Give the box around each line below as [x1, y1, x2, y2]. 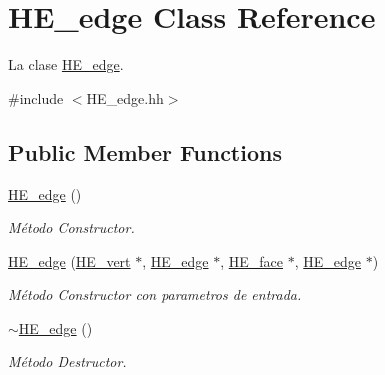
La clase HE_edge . [8, 54, 124, 75]
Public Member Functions [8, 136, 282, 167]
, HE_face [220, 250, 284, 271]
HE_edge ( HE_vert [8, 250, 131, 271]
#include [8, 87, 64, 108]
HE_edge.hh [86, 87, 164, 108]
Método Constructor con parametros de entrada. [8, 284, 302, 305]
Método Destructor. [8, 351, 127, 372]
